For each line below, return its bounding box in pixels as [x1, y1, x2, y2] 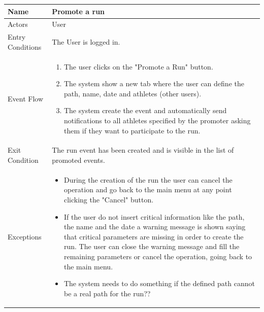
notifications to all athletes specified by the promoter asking [63, 115, 251, 125]
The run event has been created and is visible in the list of [52, 145, 234, 155]
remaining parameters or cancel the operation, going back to [63, 251, 252, 262]
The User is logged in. [52, 36, 120, 47]
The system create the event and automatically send [63, 105, 227, 116]
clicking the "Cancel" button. [63, 194, 154, 205]
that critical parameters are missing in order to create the [63, 231, 244, 241]
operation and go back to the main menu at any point [63, 184, 232, 195]
